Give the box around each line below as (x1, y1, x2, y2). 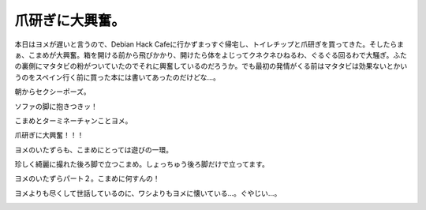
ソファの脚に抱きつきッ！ (14, 101, 98, 111)
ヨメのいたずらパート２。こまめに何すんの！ (14, 174, 160, 183)
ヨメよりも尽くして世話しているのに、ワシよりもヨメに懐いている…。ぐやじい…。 (14, 188, 282, 197)
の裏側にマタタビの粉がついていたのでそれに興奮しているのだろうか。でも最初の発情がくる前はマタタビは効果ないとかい (14, 62, 408, 71)
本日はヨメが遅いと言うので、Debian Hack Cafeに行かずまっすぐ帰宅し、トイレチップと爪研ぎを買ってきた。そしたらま (14, 39, 404, 49)
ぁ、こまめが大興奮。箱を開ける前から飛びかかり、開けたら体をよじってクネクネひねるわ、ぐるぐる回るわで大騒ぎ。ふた (14, 50, 408, 59)
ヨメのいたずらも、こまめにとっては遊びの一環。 (14, 144, 174, 154)
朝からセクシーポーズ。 (14, 87, 91, 96)
